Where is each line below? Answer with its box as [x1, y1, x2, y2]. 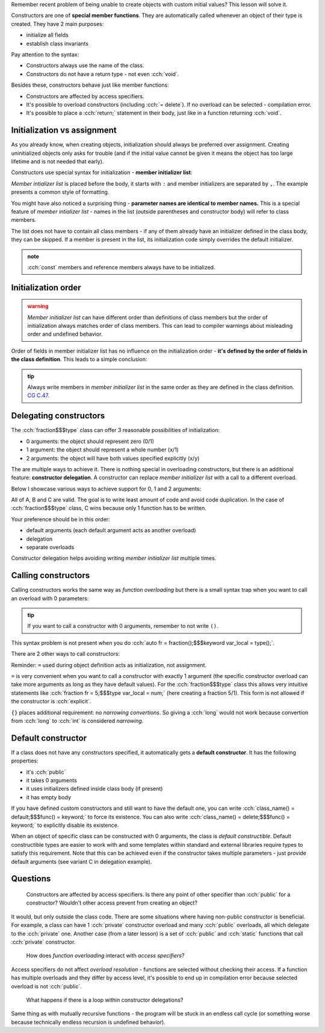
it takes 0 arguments [26, 777, 78, 784]
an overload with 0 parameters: [11, 594, 89, 602]
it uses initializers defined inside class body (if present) [26, 785, 163, 793]
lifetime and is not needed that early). [11, 157, 104, 165]
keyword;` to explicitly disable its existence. [11, 821, 119, 829]
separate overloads [26, 544, 75, 551]
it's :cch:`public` [26, 768, 66, 776]
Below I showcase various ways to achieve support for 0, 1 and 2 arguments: [11, 485, 202, 492]
